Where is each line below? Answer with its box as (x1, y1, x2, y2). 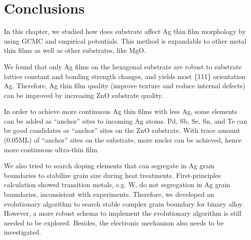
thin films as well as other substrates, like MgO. (4, 45, 146, 55)
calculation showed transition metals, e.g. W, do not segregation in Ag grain (4, 179, 231, 190)
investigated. (4, 227, 41, 237)
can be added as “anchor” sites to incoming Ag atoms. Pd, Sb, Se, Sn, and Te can (4, 115, 248, 126)
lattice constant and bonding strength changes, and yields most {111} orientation (4, 71, 246, 81)
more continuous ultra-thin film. (4, 144, 99, 154)
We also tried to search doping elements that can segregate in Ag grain (4, 160, 215, 171)
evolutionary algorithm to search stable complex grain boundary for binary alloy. (4, 198, 244, 208)
